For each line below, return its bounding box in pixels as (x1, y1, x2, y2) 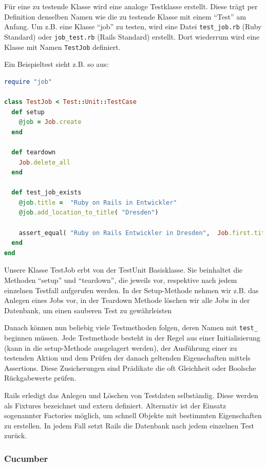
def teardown (11, 148, 56, 156)
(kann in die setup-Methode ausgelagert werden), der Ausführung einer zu (4, 342, 237, 353)
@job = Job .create (18, 118, 82, 126)
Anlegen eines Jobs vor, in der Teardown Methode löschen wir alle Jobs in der (4, 295, 250, 306)
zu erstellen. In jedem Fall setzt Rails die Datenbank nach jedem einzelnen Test (4, 420, 254, 431)
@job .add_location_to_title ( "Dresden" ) (18, 209, 159, 217)
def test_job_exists (11, 189, 82, 196)
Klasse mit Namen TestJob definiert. (4, 41, 121, 52)
